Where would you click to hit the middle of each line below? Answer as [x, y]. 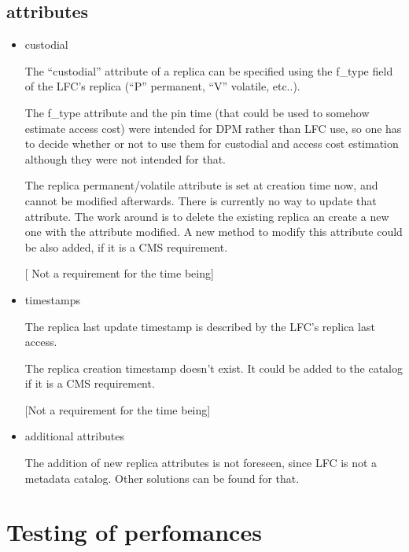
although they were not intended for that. [125, 158]
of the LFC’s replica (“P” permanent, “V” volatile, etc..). [162, 86]
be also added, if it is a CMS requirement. [126, 247]
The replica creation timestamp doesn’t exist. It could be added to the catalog [214, 368]
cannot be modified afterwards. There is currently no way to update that [201, 200]
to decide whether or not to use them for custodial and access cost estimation [212, 144]
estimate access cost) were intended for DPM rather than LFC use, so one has [213, 128]
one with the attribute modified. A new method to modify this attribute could [214, 232]
